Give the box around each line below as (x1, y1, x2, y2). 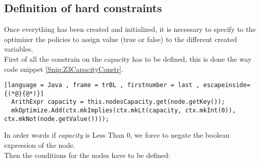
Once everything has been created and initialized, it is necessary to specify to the (4, 24, 256, 34)
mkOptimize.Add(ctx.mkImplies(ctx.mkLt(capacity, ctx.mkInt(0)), (11, 107, 236, 114)
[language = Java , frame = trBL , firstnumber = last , (4, 82, 200, 89)
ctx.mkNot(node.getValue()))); (4, 115, 109, 123)
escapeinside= (203, 82, 250, 89)
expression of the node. (4, 140, 75, 150)
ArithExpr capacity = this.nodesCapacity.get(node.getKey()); (11, 98, 225, 106)
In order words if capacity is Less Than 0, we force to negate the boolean (4, 130, 230, 140)
